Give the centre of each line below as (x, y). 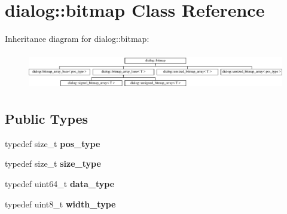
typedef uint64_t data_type (60, 183)
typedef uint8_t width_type (60, 204)
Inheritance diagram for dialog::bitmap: (77, 39)
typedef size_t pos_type (53, 143)
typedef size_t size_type (53, 163)
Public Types (47, 118)
